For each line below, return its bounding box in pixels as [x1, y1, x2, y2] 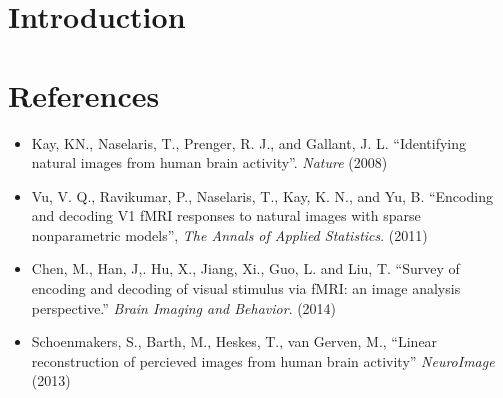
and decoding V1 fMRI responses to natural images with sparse [31, 205, 421, 226]
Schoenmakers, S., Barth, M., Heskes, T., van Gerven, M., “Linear [31, 331, 438, 352]
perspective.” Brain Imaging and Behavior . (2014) [31, 297, 337, 318]
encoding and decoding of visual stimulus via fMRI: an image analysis [31, 278, 461, 299]
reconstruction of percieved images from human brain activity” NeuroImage [31, 350, 495, 371]
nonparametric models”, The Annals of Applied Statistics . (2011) [31, 224, 428, 245]
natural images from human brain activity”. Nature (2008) [31, 152, 388, 173]
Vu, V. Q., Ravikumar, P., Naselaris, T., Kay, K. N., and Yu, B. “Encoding [31, 185, 493, 206]
